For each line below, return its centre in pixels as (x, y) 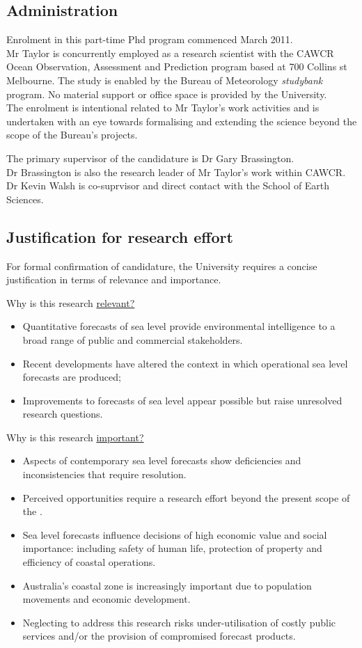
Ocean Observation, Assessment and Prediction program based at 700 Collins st (177, 66)
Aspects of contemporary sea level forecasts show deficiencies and (162, 460)
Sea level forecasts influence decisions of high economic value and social (175, 534)
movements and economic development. (107, 599)
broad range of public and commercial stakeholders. (133, 339)
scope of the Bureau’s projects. (72, 135)
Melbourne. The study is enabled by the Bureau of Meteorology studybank (165, 80)
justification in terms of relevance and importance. (114, 279)
